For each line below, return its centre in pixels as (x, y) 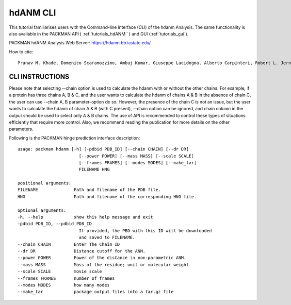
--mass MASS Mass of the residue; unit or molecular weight (103, 264)
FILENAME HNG (94, 169)
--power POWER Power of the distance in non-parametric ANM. (102, 258)
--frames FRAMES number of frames (66, 278)
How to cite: (21, 51)
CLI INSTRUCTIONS (39, 76)
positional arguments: (45, 183)
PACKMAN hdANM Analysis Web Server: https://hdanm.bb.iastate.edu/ (80, 43)
